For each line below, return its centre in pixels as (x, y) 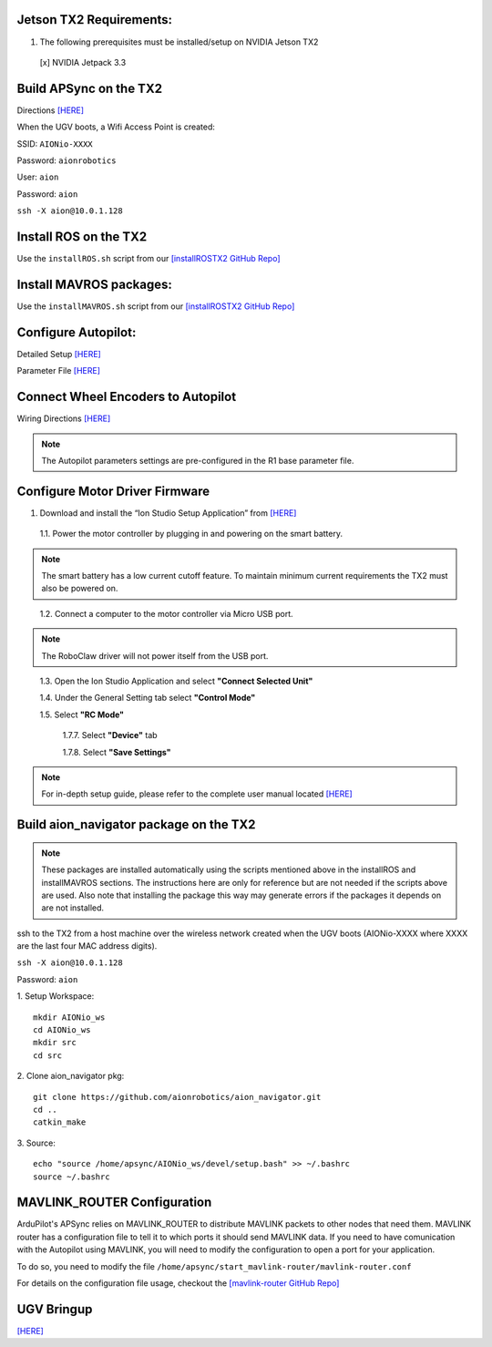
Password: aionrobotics (67, 160)
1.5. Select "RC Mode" (82, 715)
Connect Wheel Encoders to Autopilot (127, 397)
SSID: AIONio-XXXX (55, 144)
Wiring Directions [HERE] (64, 418)
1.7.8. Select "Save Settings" (117, 752)
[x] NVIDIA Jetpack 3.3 (83, 62)
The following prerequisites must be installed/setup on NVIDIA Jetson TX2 (179, 42)
